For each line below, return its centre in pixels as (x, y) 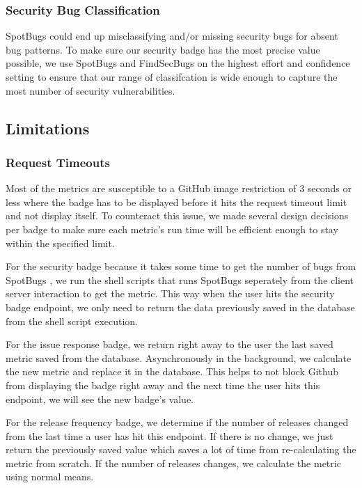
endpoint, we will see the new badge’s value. (100, 399)
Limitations (48, 128)
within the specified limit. (60, 243)
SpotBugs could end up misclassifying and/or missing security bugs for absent (172, 36)
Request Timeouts (58, 162)
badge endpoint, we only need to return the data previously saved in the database (180, 307)
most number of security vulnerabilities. (90, 90)
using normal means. (50, 477)
